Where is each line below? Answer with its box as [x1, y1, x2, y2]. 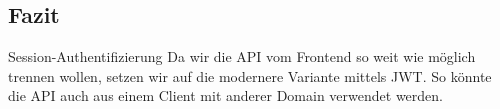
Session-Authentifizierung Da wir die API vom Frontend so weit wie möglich [8, 46, 476, 67]
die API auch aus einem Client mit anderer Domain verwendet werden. [8, 85, 443, 106]
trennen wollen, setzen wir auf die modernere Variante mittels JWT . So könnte [8, 65, 492, 86]
